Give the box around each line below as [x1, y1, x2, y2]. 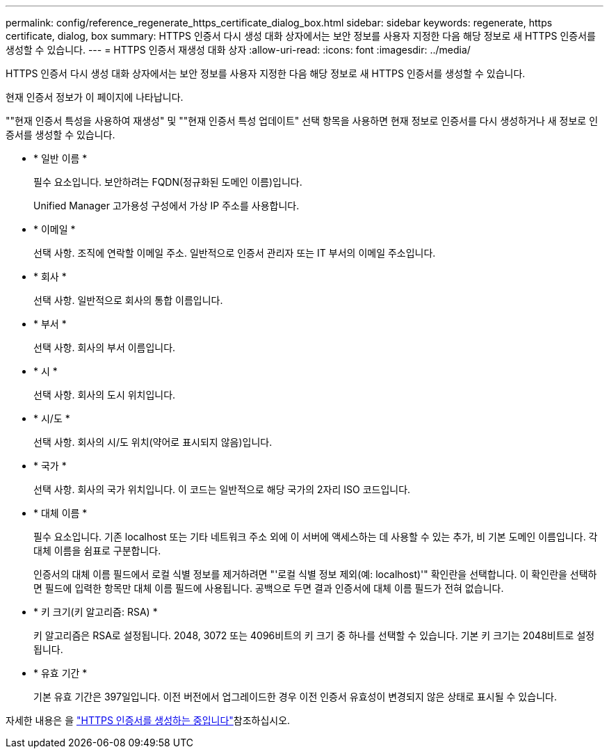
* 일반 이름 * [33, 152, 88, 164]
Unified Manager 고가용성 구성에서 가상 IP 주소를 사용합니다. [33, 200, 300, 211]
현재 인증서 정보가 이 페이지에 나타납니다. [6, 91, 184, 103]
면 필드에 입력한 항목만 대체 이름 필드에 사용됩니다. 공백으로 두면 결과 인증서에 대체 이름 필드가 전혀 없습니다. [33, 582, 504, 594]
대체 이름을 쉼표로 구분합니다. [33, 545, 161, 556]
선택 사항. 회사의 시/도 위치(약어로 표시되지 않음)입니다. [33, 436, 273, 448]
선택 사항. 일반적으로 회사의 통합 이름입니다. [33, 294, 223, 306]
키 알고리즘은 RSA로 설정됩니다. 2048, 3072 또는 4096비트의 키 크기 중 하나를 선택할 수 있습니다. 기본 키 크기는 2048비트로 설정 [33, 629, 595, 641]
